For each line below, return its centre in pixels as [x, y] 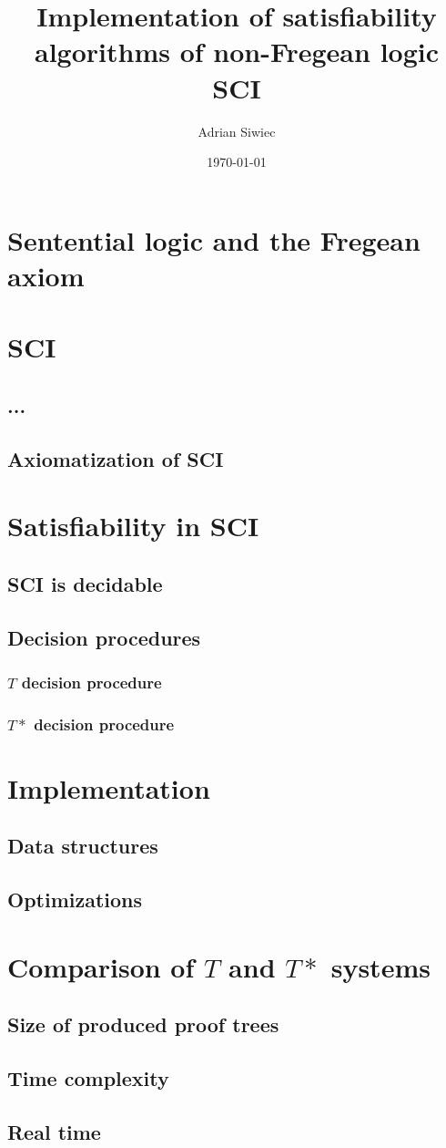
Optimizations [75, 900]
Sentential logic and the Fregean [214, 239]
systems [380, 966]
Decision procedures [104, 637]
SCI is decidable [85, 583]
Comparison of [101, 966]
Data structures [83, 846]
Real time [54, 1131]
